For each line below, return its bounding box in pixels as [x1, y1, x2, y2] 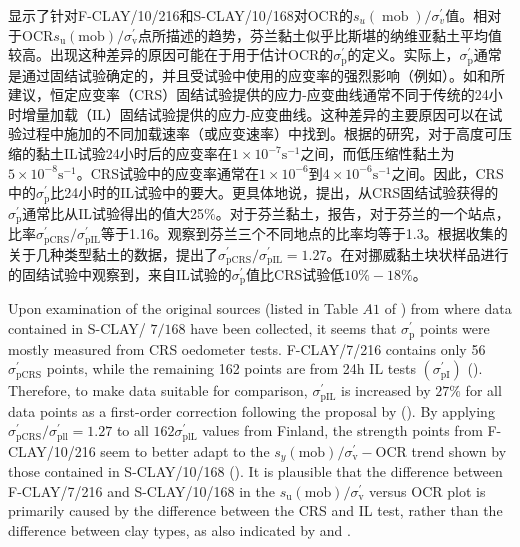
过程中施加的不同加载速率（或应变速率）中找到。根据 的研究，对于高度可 [21, 123, 498, 144]
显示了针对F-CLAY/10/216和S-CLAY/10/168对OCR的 [8, 5, 353, 25]
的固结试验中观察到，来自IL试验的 [8, 264, 232, 285]
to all [116, 420, 149, 441]
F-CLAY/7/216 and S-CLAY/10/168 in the [8, 480, 275, 501]
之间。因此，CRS [391, 162, 504, 183]
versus [369, 480, 407, 501]
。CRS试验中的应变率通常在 [76, 162, 259, 183]
